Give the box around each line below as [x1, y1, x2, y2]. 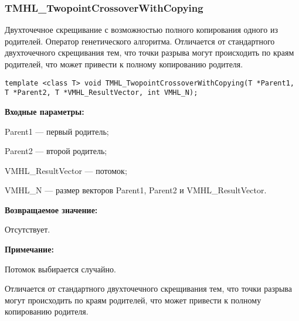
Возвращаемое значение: [5, 203, 98, 216]
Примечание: [5, 243, 54, 255]
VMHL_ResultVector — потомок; [5, 164, 127, 176]
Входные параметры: [5, 105, 84, 117]
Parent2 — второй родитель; [5, 145, 107, 157]
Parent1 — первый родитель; [5, 125, 109, 137]
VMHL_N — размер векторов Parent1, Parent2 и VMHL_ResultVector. [5, 184, 267, 196]
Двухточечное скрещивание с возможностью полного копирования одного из [5, 23, 278, 36]
